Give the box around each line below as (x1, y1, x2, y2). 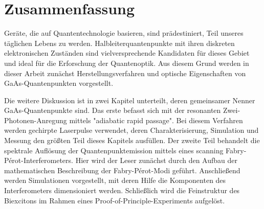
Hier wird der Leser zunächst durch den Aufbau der (75, 155, 238, 166)
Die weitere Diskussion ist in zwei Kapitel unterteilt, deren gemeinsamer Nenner (4, 95, 255, 105)
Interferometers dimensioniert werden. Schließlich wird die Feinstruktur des (4, 185, 240, 196)
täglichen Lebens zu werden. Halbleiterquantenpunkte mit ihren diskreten (4, 37, 235, 48)
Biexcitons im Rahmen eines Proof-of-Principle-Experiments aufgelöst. (4, 195, 225, 205)
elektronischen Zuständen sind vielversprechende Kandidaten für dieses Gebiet (4, 48, 250, 58)
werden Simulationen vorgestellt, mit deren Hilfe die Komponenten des (4, 175, 226, 185)
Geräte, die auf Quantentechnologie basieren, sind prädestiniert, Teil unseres (4, 28, 244, 38)
